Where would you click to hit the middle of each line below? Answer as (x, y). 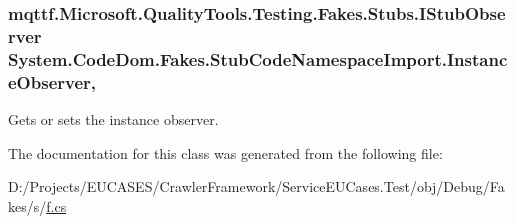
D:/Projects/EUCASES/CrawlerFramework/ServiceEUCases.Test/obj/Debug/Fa (256, 186)
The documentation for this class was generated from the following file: (225, 152)
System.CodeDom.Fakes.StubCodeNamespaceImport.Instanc (258, 58)
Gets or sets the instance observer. (113, 118)
